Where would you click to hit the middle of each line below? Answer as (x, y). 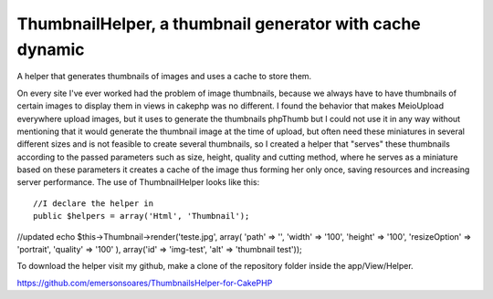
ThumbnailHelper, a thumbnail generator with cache (219, 24)
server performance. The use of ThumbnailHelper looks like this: (138, 182)
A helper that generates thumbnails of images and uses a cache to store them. (164, 77)
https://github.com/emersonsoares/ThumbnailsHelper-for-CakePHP (145, 283)
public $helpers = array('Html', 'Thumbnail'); (142, 216)
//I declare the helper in (94, 203)
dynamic (51, 49)
